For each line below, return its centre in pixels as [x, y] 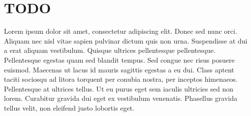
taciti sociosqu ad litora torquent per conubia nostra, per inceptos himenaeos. [121, 79]
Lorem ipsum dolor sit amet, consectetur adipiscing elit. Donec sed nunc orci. [121, 31]
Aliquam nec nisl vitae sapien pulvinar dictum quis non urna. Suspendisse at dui [126, 40]
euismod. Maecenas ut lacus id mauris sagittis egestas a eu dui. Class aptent [119, 69]
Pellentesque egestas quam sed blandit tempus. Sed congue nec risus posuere [119, 59]
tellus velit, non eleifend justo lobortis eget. [69, 107]
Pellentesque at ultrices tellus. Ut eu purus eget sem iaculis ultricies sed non [119, 88]
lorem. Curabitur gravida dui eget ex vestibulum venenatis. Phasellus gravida [121, 98]
